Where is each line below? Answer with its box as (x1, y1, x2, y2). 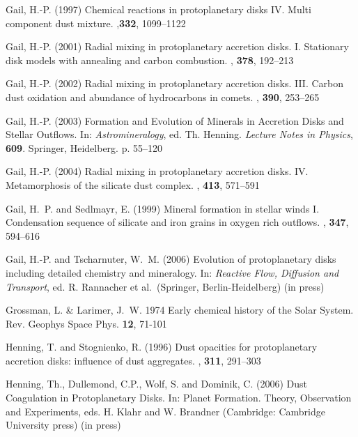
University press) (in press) (6, 417, 121, 432)
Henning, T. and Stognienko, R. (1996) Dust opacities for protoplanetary (6, 339, 318, 354)
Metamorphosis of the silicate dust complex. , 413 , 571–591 (6, 177, 260, 192)
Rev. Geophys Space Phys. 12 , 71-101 (6, 316, 167, 330)
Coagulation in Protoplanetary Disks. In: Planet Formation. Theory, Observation (6, 390, 352, 405)
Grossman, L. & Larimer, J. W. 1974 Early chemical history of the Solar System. (6, 302, 354, 317)
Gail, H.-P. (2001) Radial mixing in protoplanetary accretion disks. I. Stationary (6, 39, 349, 54)
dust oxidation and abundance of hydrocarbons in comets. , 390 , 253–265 (6, 89, 320, 104)
